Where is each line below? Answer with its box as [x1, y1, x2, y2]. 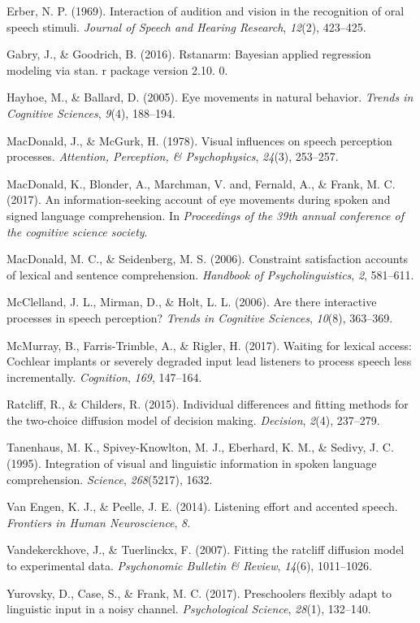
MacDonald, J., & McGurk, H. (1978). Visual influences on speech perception [6, 132, 392, 149]
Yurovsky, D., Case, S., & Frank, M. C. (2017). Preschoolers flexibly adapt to [6, 584, 392, 601]
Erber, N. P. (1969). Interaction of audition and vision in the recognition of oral [6, 2, 405, 19]
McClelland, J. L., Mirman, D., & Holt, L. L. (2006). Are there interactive [6, 293, 377, 310]
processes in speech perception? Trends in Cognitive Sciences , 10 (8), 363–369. [6, 309, 393, 326]
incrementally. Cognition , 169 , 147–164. [6, 368, 202, 385]
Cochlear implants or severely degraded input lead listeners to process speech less [6, 353, 412, 370]
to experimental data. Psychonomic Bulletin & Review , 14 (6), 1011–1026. [6, 557, 372, 574]
